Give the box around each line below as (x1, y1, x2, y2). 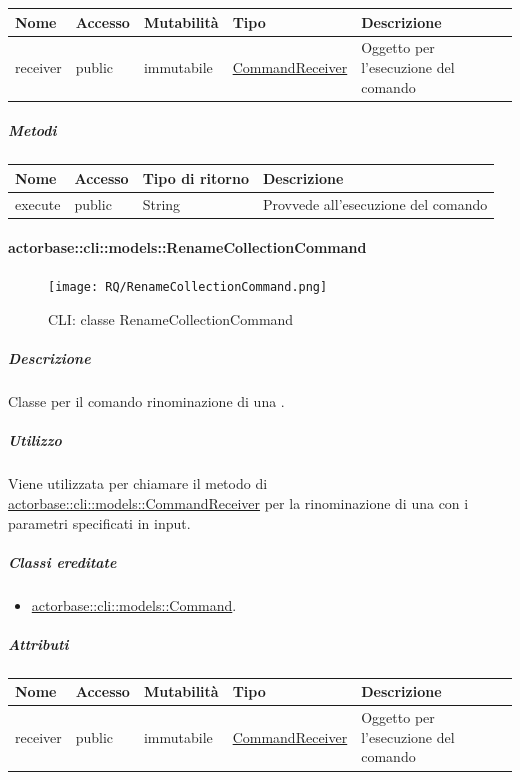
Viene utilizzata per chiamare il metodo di (8, 473, 268, 494)
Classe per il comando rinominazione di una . (8, 391, 285, 412)
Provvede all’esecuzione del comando (262, 193, 488, 214)
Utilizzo (8, 430, 62, 451)
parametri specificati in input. (8, 512, 191, 533)
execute (15, 193, 61, 214)
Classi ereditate (8, 551, 117, 572)
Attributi (8, 633, 69, 654)
